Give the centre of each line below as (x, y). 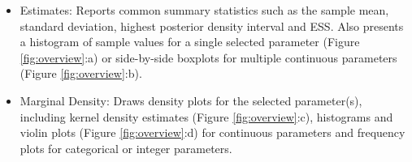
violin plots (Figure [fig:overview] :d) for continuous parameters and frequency (213, 132)
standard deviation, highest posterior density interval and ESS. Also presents (212, 26)
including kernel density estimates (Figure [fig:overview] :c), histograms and (206, 116)
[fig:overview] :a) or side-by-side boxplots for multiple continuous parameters (208, 57)
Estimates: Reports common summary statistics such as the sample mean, (204, 10)
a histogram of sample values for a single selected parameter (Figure (190, 42)
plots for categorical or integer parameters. (126, 148)
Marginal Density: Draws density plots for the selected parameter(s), (191, 100)
